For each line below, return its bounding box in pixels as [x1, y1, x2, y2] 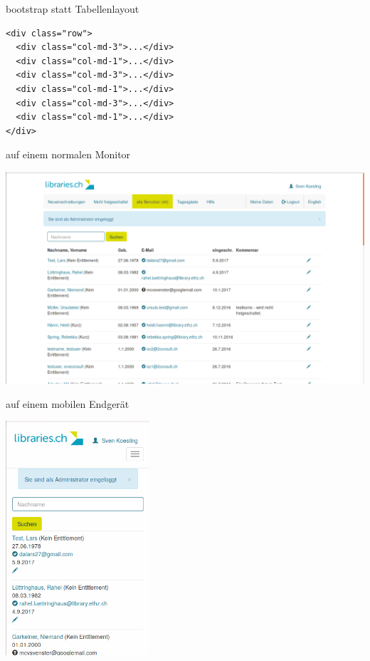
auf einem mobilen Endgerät [6, 396, 129, 411]
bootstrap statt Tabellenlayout [6, 1, 139, 16]
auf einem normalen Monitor [6, 147, 131, 162]
